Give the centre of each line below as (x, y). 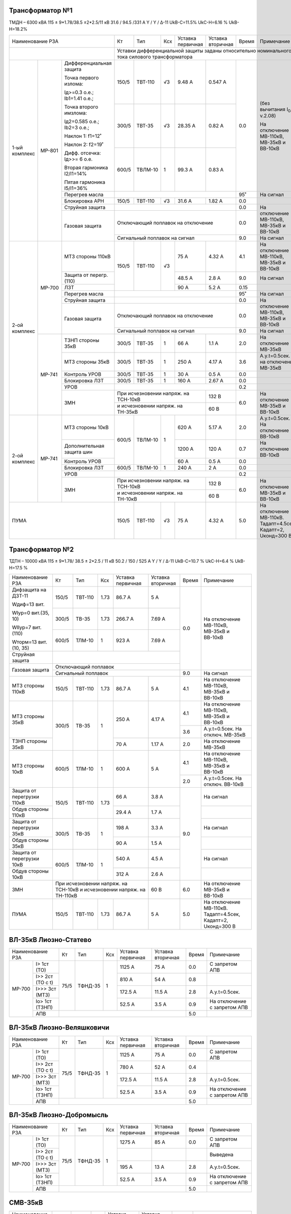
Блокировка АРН (84, 201)
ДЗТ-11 (20, 596)
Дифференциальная (88, 63)
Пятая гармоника (85, 182)
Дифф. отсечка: (83, 153)
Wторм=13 (24, 642)
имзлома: (76, 113)
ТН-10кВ (127, 499)
